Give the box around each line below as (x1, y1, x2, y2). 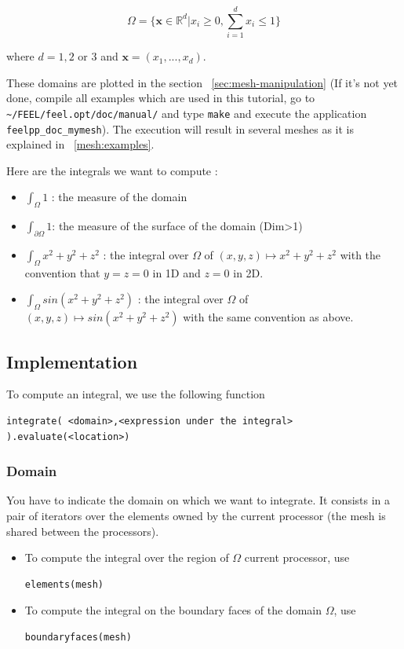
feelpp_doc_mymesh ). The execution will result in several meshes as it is (6, 120, 355, 137)
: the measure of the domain (51, 189, 187, 205)
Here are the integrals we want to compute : (6, 162, 218, 178)
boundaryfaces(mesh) (24, 631, 132, 643)
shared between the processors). (6, 522, 159, 539)
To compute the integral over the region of (24, 549, 229, 566)
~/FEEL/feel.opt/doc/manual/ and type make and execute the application (6, 104, 367, 121)
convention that (24, 264, 100, 280)
